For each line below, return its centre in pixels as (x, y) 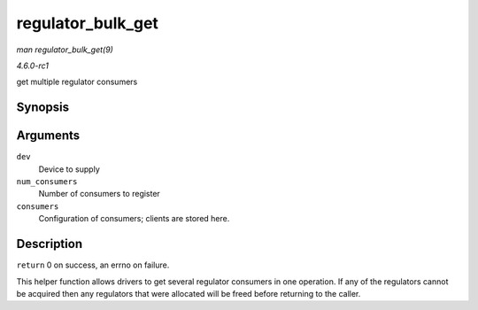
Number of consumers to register (100, 194)
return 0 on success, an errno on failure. (93, 265)
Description (50, 244)
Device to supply (69, 169)
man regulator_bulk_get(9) (65, 50)
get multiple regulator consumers (77, 82)
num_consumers (47, 182)
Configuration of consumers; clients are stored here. (134, 219)
